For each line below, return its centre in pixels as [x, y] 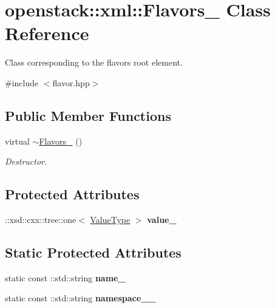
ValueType [110, 220]
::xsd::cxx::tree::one [41, 220]
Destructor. [26, 161]
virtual [17, 141]
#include [22, 82]
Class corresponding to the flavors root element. [94, 62]
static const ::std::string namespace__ [80, 298]
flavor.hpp [71, 82]
